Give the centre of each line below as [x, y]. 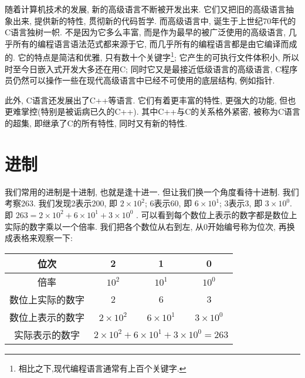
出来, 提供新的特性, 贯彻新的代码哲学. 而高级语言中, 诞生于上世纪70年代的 [154, 20]
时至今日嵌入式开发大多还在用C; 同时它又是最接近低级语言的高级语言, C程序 [151, 68]
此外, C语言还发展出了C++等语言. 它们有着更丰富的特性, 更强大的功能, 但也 [150, 100]
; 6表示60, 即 [169, 203]
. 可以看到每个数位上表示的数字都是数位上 [216, 214]
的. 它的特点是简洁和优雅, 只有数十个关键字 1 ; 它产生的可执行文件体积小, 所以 [152, 56]
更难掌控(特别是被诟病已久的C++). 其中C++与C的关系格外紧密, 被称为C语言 [152, 111]
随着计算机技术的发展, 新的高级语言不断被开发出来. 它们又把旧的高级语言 [145, 9]
